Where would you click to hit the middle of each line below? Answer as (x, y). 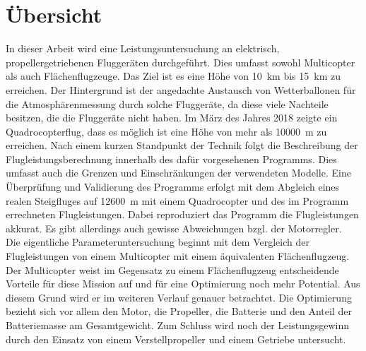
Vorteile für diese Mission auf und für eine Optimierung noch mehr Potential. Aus (183, 284)
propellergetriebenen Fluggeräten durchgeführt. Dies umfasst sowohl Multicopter (181, 62)
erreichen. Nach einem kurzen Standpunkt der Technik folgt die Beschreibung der (182, 145)
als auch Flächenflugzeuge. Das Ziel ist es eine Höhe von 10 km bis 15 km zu (173, 76)
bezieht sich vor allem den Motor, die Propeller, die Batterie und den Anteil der (179, 311)
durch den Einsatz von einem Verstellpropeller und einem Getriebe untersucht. (176, 339)
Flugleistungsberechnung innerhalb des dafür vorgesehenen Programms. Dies (171, 159)
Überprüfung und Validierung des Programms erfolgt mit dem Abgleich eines (173, 187)
